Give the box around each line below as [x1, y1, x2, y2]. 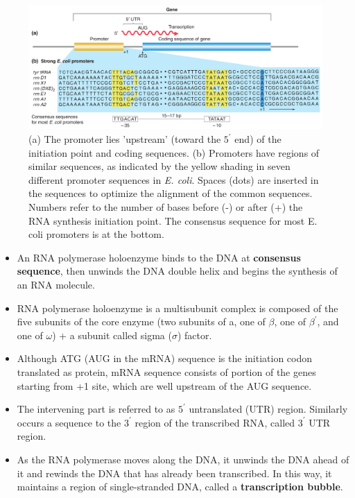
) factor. [177, 327, 212, 342]
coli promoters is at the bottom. [28, 227, 164, 241]
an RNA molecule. [17, 277, 95, 291]
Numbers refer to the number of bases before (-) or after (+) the [28, 200, 303, 214]
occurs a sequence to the [17, 415, 121, 429]
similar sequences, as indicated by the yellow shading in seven [28, 159, 291, 173]
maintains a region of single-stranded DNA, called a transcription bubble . [17, 479, 343, 494]
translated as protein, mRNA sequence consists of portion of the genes [17, 364, 316, 379]
